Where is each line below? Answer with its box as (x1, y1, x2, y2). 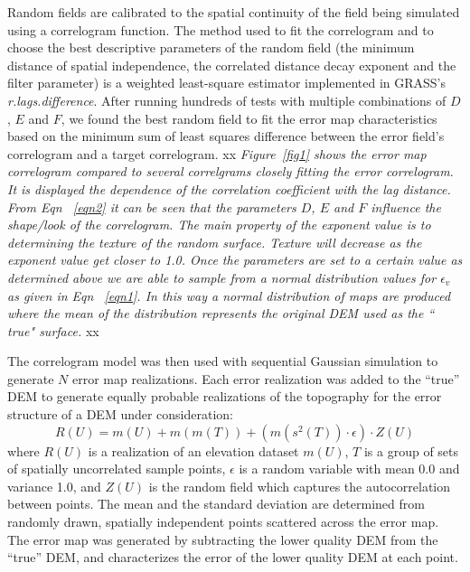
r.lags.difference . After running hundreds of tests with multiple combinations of (7, 90, 446, 109)
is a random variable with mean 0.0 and (239, 459, 460, 478)
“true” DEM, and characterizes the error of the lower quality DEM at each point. (7, 548, 458, 567)
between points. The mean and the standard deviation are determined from (7, 494, 425, 513)
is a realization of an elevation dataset (88, 441, 299, 460)
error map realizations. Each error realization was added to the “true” (71, 369, 460, 388)
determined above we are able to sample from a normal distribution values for (7, 267, 437, 286)
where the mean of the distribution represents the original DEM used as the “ (7, 304, 435, 323)
